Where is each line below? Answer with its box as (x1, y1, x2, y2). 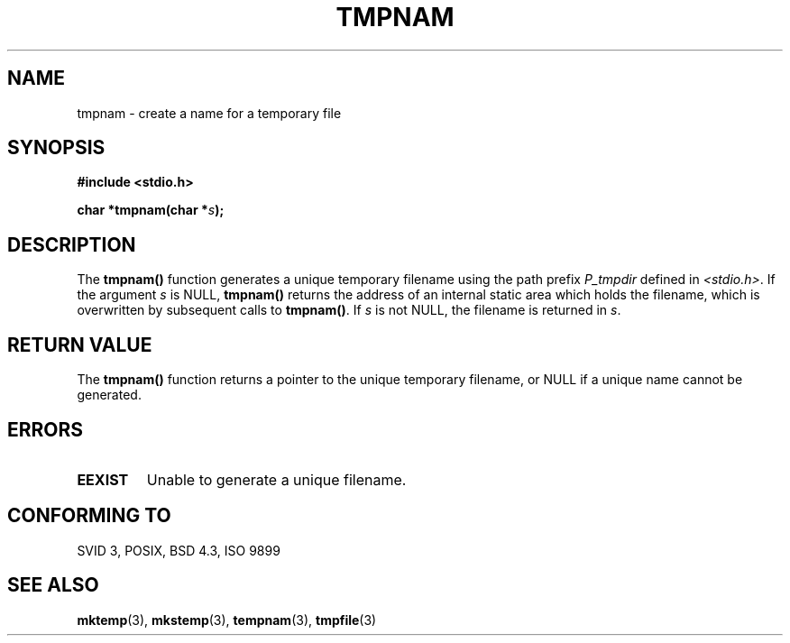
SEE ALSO (7, 574, 99, 597)
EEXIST (77, 470, 129, 489)
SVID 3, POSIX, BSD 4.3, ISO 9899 (77, 542, 280, 558)
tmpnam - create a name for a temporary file (77, 105, 342, 121)
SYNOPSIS (7, 136, 106, 160)
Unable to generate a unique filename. (146, 470, 407, 489)
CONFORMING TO (7, 504, 171, 528)
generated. (77, 387, 142, 403)
